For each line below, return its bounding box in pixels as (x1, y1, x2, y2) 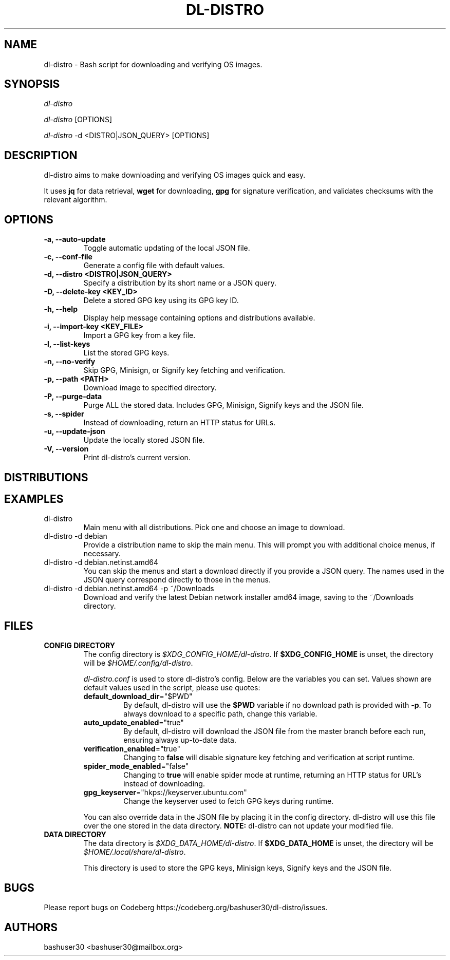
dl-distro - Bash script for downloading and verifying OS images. (44, 60, 262, 69)
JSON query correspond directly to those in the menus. (83, 575, 271, 585)
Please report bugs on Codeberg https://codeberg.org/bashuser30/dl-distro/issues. (44, 903, 328, 912)
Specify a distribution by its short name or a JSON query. (83, 278, 277, 288)
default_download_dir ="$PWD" (83, 692, 193, 701)
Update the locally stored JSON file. (83, 436, 205, 445)
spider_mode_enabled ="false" (83, 762, 189, 771)
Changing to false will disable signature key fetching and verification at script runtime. (123, 753, 415, 762)
